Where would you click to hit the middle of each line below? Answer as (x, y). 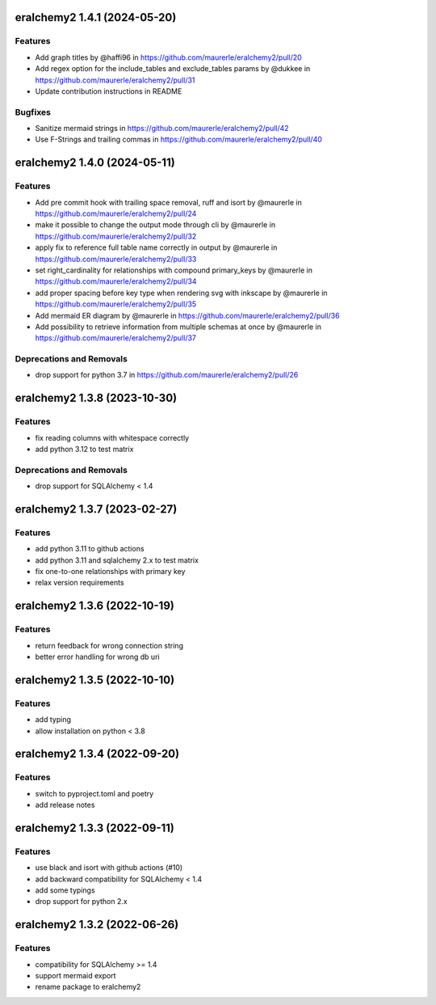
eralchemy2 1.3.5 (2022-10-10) (95, 680)
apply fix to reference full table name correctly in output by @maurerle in (156, 247)
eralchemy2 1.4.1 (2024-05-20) (96, 17)
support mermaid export (75, 975)
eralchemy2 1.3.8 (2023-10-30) (96, 398)
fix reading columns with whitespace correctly (112, 437)
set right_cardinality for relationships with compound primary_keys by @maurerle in (174, 270)
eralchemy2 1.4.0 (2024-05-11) (95, 163)
